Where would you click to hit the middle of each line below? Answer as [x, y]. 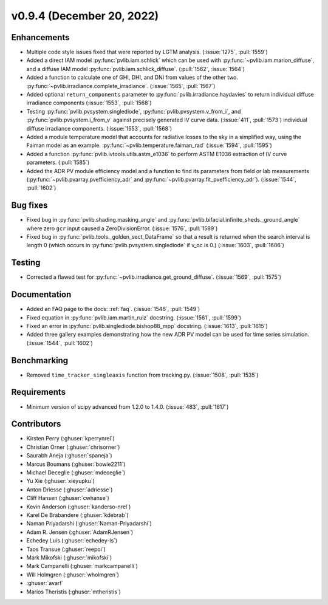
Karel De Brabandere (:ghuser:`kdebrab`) [77, 515]
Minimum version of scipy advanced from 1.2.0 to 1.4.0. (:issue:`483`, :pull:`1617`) [128, 406]
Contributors [36, 424]
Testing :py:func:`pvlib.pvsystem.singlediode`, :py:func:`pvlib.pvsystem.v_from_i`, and [134, 111]
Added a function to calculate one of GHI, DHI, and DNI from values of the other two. [132, 77]
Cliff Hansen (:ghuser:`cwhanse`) [68, 498]
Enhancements [40, 37]
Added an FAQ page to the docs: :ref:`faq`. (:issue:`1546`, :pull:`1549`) [113, 309]
